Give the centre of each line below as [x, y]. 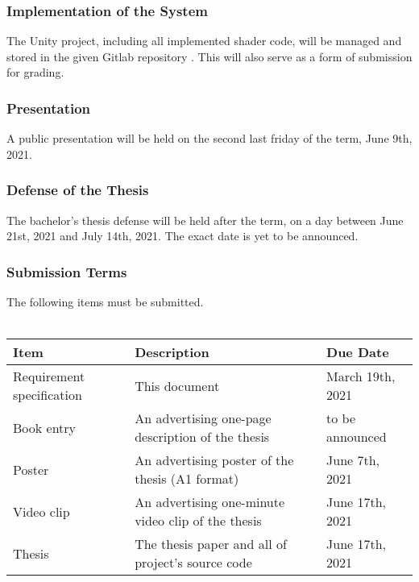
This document [177, 385]
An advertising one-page [203, 418]
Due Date [358, 352]
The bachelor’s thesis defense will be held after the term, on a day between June [205, 220]
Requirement [49, 376]
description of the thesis [202, 437]
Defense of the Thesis [78, 190]
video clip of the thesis [198, 521]
